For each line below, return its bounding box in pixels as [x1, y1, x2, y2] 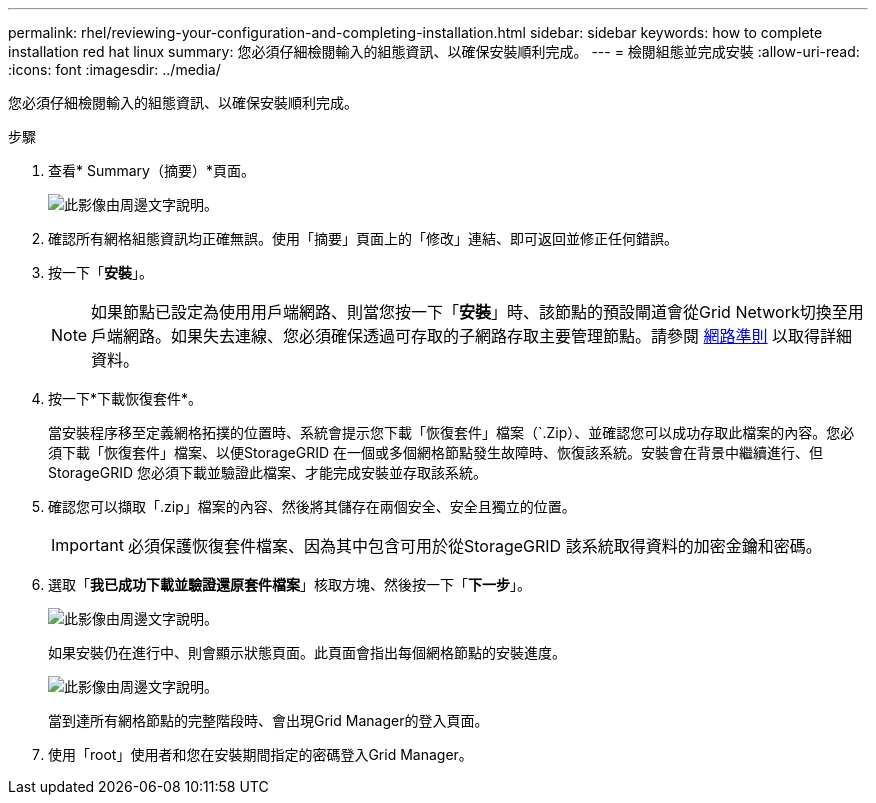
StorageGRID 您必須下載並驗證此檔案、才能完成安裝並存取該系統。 [48, 464, 487, 481]
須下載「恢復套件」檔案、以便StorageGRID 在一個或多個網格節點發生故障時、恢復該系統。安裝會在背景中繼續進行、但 [48, 444, 823, 461]
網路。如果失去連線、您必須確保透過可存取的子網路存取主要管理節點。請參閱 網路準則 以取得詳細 [123, 326, 853, 346]
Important [51, 535, 124, 555]
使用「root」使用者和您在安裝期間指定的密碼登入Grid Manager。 [48, 746, 473, 763]
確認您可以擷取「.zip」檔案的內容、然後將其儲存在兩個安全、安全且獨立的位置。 [48, 498, 576, 515]
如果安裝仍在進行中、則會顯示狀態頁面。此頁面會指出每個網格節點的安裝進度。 [48, 644, 566, 661]
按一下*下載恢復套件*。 [48, 390, 203, 407]
